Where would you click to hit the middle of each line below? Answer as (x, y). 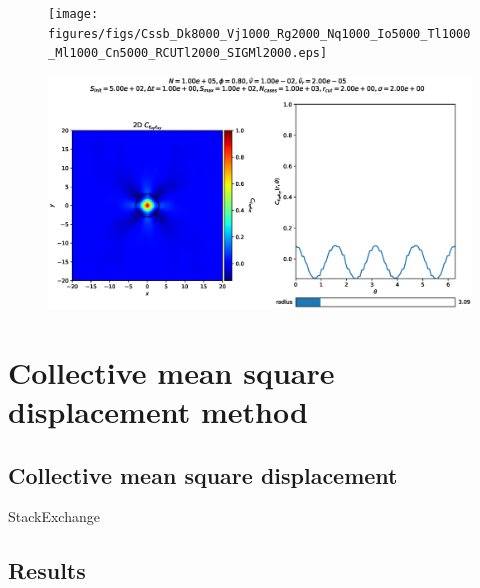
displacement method (158, 411)
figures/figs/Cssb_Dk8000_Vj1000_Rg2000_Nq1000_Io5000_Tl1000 (259, 33)
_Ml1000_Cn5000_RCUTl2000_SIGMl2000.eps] (188, 53)
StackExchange (54, 516)
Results (47, 570)
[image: (73, 14)
